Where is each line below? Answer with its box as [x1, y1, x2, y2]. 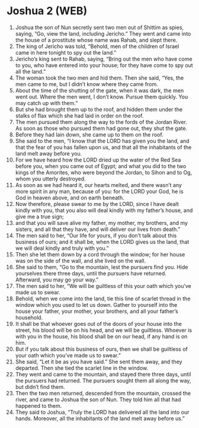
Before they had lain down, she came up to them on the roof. [15, 131, 163, 138]
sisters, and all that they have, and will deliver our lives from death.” [15, 226, 181, 233]
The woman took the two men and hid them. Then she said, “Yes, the [15, 74, 184, 81]
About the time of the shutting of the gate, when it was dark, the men [15, 87, 184, 94]
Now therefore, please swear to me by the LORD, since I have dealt [15, 200, 179, 207]
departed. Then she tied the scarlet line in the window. [15, 364, 149, 372]
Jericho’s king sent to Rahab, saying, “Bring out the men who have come [15, 55, 192, 62]
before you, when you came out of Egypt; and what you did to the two [15, 162, 187, 170]
